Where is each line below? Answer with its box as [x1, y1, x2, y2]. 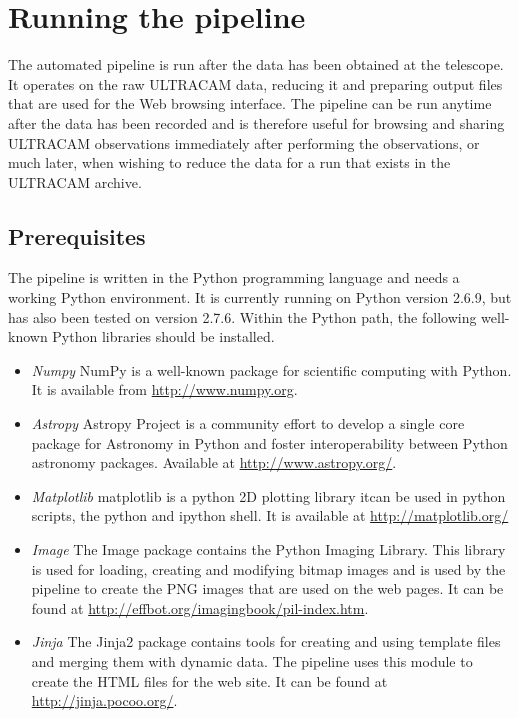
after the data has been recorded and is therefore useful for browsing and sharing [8, 112, 505, 133]
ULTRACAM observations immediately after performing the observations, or [8, 132, 480, 153]
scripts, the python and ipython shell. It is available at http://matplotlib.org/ [31, 505, 509, 526]
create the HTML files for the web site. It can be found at [31, 670, 388, 691]
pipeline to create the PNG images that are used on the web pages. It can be [31, 578, 504, 599]
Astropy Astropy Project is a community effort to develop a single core [31, 413, 465, 434]
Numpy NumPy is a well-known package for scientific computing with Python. [31, 359, 512, 380]
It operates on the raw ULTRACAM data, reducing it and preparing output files [8, 73, 503, 94]
